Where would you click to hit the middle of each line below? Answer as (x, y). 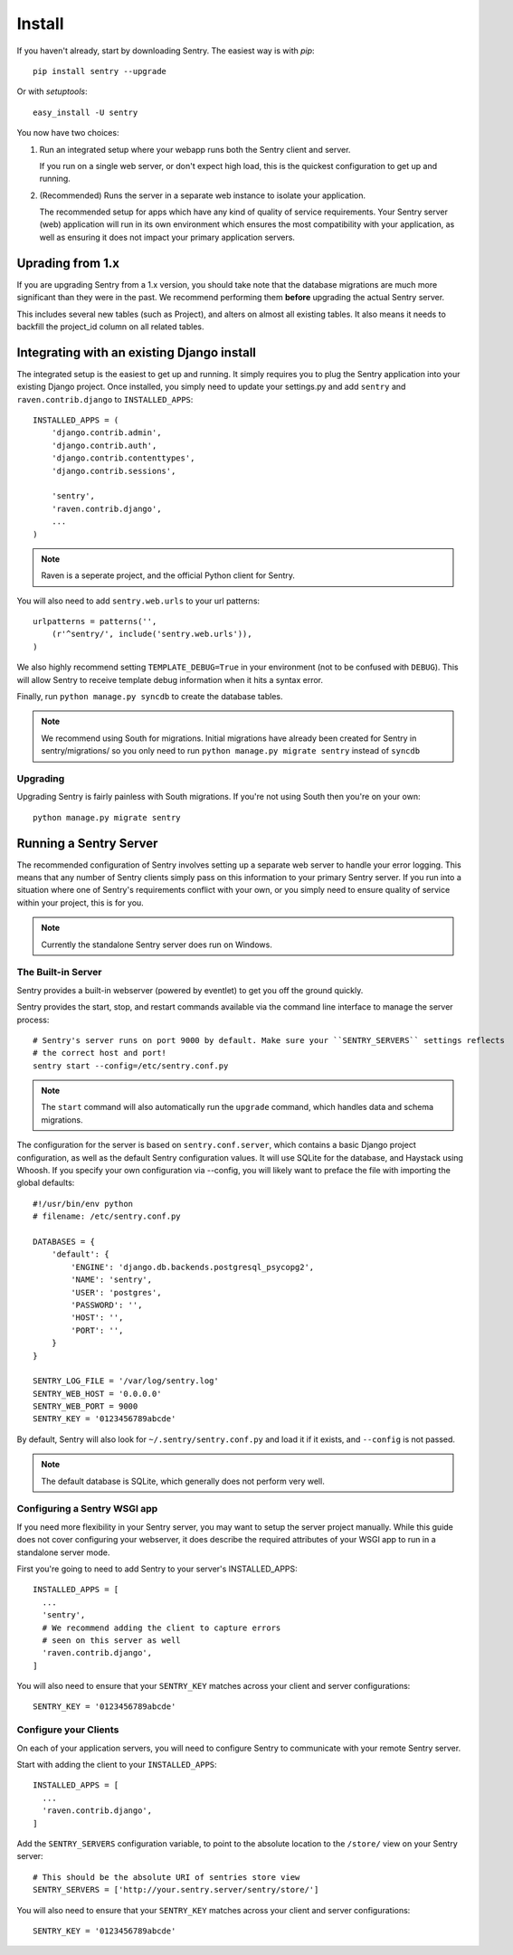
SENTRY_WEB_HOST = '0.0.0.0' (97, 1394)
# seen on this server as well (111, 1640)
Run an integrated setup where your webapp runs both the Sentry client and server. (195, 149)
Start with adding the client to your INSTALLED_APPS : (117, 1764)
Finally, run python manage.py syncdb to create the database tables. (150, 697)
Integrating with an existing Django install (137, 352)
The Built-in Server (59, 973)
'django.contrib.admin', (106, 433)
